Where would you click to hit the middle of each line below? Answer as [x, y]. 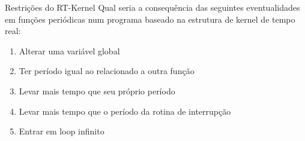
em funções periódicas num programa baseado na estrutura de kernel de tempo [150, 19]
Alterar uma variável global [69, 50]
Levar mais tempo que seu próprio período [97, 91]
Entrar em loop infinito [62, 131]
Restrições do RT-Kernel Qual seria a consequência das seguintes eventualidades [152, 7]
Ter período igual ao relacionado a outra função [107, 71]
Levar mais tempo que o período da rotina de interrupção [125, 111]
